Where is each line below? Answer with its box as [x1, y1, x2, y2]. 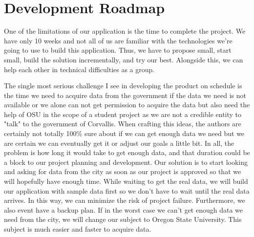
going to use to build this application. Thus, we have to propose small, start [4, 45, 232, 55]
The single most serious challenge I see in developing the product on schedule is [4, 80, 242, 91]
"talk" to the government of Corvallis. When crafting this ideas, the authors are [4, 118, 241, 129]
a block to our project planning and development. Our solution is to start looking [4, 157, 248, 167]
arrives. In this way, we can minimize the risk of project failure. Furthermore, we [4, 195, 245, 205]
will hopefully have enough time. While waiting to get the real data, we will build [4, 176, 248, 186]
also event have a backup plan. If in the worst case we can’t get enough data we [4, 204, 243, 215]
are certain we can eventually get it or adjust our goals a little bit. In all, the [4, 138, 234, 148]
